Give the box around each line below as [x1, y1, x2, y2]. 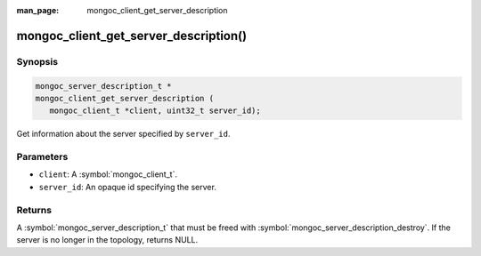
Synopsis [16, 55, 58, 68]
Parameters [16, 151, 69, 164]
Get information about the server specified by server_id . [16, 129, 231, 140]
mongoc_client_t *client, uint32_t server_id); [49, 106, 262, 116]
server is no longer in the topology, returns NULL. [16, 235, 199, 245]
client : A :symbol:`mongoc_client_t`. [38, 169, 178, 180]
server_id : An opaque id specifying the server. [38, 181, 217, 192]
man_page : [16, 5, 60, 15]
